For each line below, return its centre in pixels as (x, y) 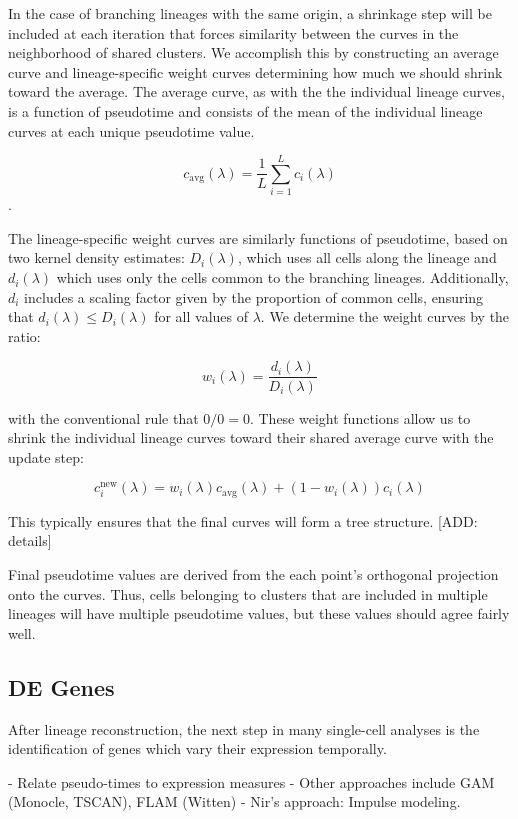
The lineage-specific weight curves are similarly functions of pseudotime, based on (258, 237)
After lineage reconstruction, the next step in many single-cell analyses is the (244, 728)
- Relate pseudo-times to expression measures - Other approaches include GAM (251, 781)
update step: (46, 456)
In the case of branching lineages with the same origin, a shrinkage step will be (250, 13)
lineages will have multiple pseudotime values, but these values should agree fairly (259, 613)
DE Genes (61, 686)
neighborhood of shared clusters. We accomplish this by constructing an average (253, 52)
